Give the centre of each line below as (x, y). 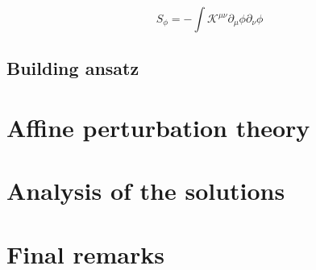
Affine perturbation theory (158, 127)
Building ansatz (73, 68)
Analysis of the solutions (146, 191)
